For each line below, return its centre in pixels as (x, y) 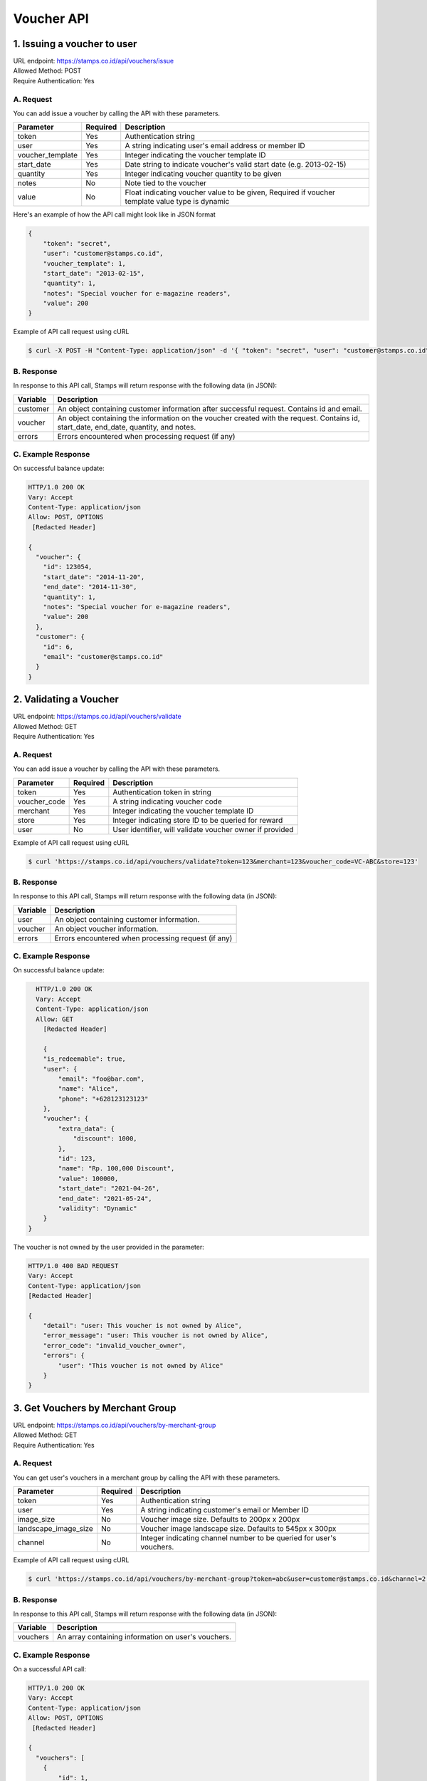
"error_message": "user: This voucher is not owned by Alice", (156, 1335)
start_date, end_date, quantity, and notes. (127, 427)
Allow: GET (55, 1019)
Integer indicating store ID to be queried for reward (198, 820)
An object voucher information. (106, 928)
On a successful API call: (50, 1669)
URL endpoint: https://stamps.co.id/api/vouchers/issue (94, 61)
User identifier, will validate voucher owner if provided (203, 829)
